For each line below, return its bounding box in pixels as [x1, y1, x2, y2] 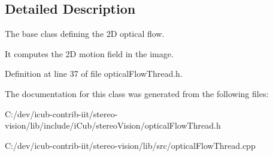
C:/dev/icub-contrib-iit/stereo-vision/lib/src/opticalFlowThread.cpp [5, 139, 256, 151]
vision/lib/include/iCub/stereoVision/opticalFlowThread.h [5, 119, 221, 132]
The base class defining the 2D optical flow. [5, 27, 165, 40]
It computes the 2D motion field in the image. [5, 47, 174, 60]
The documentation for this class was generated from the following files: [5, 87, 269, 99]
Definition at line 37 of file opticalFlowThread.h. [5, 67, 183, 80]
